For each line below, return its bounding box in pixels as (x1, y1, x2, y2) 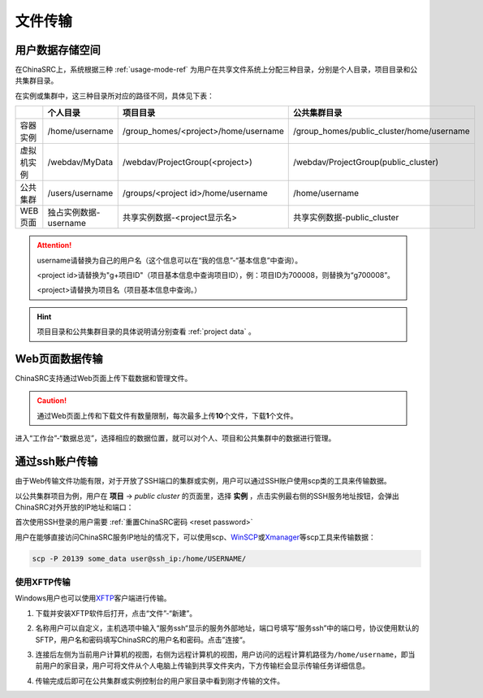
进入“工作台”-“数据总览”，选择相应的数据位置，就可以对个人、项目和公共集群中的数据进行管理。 (15, 433, 336, 443)
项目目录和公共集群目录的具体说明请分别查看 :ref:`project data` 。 (37, 327, 256, 336)
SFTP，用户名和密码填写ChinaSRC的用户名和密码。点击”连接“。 (35, 635, 250, 644)
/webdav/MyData (47, 157, 114, 168)
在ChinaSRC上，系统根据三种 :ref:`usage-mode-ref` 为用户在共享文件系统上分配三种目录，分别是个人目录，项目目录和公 (15, 65, 418, 75)
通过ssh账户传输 (15, 455, 98, 469)
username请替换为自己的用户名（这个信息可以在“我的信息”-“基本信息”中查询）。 (37, 255, 303, 265)
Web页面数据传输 (15, 352, 103, 366)
